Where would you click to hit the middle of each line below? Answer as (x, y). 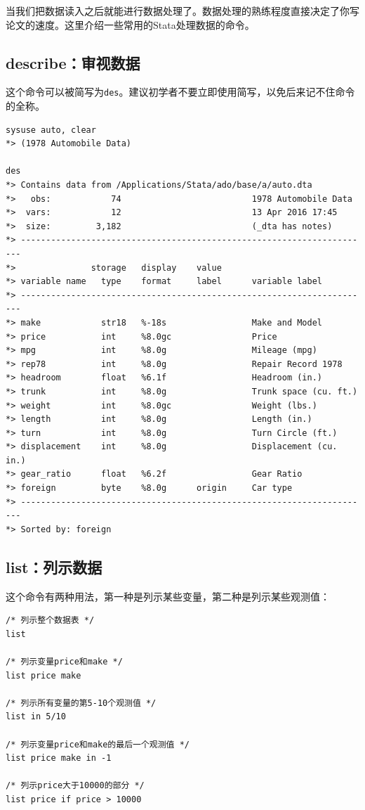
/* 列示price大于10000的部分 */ (75, 786)
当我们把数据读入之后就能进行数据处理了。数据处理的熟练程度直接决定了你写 (182, 11)
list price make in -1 (59, 758)
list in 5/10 (36, 717)
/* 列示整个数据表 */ (50, 621)
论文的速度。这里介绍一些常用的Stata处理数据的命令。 (130, 24)
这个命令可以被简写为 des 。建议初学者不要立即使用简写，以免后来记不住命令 (180, 92)
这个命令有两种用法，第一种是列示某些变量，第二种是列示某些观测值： (168, 596)
